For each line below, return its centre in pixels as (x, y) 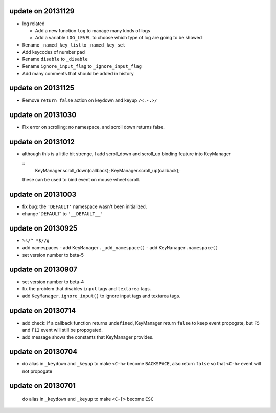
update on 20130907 (43, 269)
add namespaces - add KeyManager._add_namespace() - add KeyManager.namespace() (120, 247)
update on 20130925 (43, 228)
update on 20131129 (42, 11)
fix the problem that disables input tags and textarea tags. (87, 289)
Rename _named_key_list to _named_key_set (74, 45)
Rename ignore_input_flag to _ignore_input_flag (82, 66)
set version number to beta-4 (53, 282)
